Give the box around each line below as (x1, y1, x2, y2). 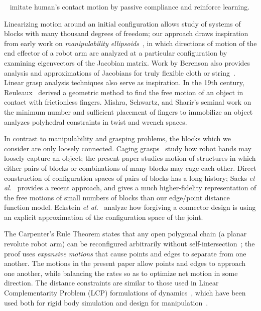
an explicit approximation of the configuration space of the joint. (4, 211, 203, 222)
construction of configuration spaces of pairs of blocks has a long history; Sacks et (4, 172, 255, 183)
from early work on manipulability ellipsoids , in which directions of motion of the (4, 38, 257, 48)
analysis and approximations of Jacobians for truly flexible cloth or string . (4, 67, 235, 78)
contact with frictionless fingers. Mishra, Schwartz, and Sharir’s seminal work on (4, 97, 251, 107)
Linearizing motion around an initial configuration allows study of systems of (4, 18, 241, 29)
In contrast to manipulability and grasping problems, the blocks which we (4, 133, 231, 144)
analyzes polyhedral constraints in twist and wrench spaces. (4, 116, 187, 127)
